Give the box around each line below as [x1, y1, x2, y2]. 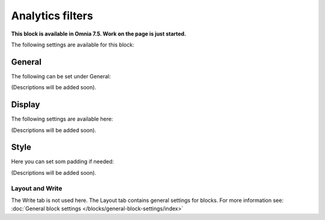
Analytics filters [11, 9, 93, 22]
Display [11, 99, 40, 110]
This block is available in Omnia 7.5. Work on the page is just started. [11, 30, 187, 37]
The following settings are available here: [11, 115, 114, 123]
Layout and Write [11, 184, 63, 192]
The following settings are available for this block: [11, 41, 135, 48]
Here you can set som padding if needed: [11, 158, 114, 165]
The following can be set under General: [11, 72, 111, 80]
